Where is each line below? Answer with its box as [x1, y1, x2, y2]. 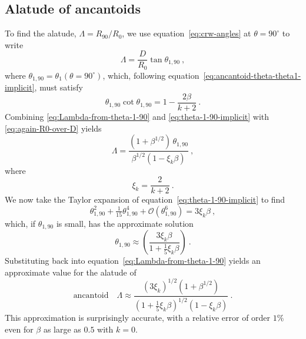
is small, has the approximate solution [56, 217, 194, 229]
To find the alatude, [5, 27, 76, 39]
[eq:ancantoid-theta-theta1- [203, 69, 301, 81]
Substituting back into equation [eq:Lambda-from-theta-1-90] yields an [5, 254, 261, 267]
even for [5, 323, 34, 335]
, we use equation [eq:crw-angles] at [122, 27, 251, 39]
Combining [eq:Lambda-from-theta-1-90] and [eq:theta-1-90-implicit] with [5, 110, 270, 123]
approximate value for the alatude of [5, 266, 137, 278]
